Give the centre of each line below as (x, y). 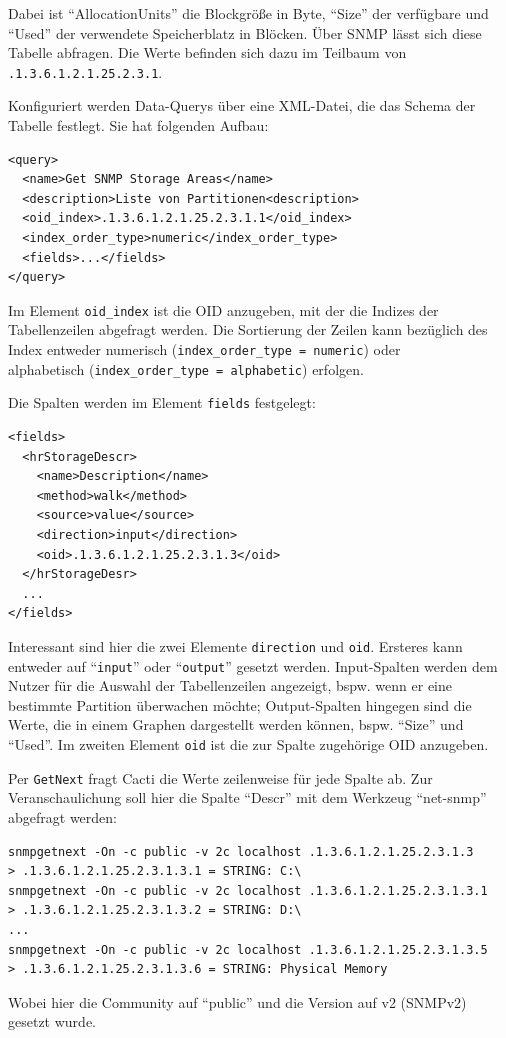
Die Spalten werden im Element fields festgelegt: (162, 402)
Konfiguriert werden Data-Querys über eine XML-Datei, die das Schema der (242, 105)
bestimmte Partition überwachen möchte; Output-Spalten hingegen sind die (240, 704)
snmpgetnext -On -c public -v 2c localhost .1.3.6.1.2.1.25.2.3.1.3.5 (248, 949)
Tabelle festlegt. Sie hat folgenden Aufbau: (138, 125)
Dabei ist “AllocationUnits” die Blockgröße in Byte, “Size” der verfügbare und (248, 13)
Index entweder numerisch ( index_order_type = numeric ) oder (204, 349)
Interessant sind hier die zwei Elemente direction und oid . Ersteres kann (235, 645)
